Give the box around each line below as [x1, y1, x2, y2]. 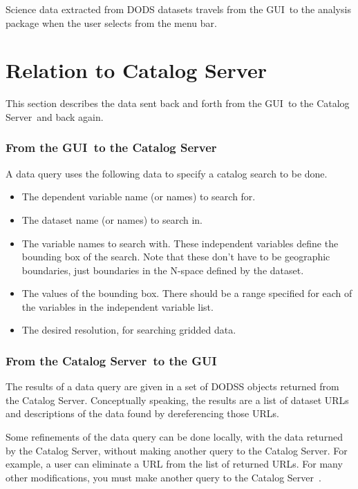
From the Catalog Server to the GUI [6, 352, 217, 369]
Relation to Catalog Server [6, 56, 267, 84]
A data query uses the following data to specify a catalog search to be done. [6, 166, 328, 180]
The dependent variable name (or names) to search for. [21, 189, 256, 204]
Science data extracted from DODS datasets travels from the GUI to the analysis [6, 2, 351, 16]
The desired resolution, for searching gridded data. [21, 323, 236, 337]
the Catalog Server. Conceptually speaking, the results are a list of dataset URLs [6, 392, 349, 407]
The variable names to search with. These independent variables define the [21, 236, 339, 250]
